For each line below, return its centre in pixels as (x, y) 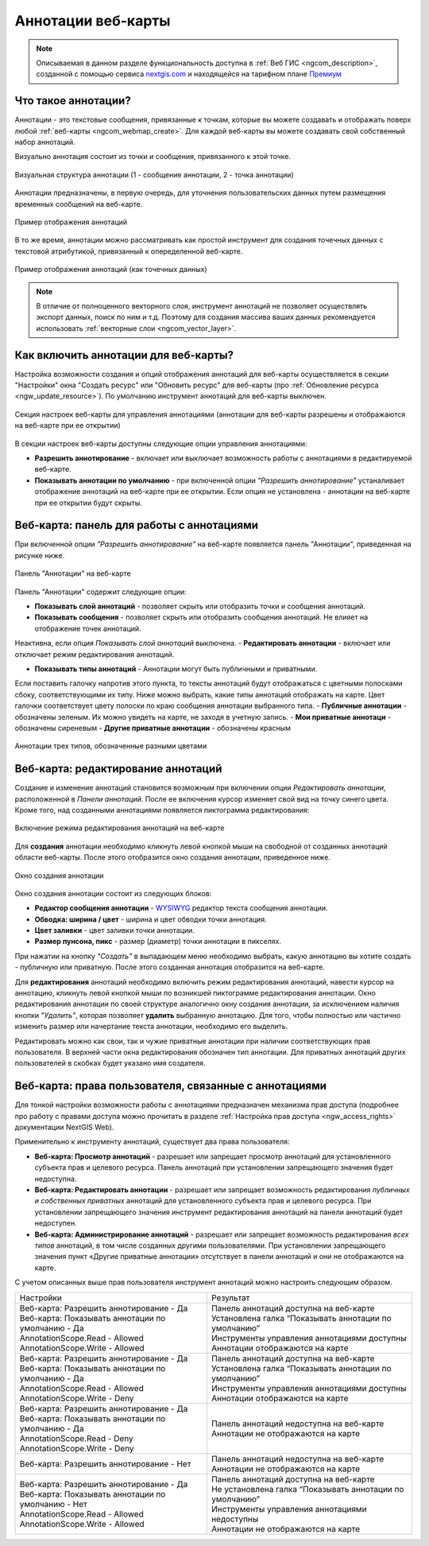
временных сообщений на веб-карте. (79, 204)
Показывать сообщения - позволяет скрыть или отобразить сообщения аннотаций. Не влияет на (201, 617)
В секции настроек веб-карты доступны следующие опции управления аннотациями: (161, 443)
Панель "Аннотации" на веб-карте (73, 573)
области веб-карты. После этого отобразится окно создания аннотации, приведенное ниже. (173, 857)
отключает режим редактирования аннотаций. (95, 654)
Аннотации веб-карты (93, 21)
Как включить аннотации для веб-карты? (124, 355)
